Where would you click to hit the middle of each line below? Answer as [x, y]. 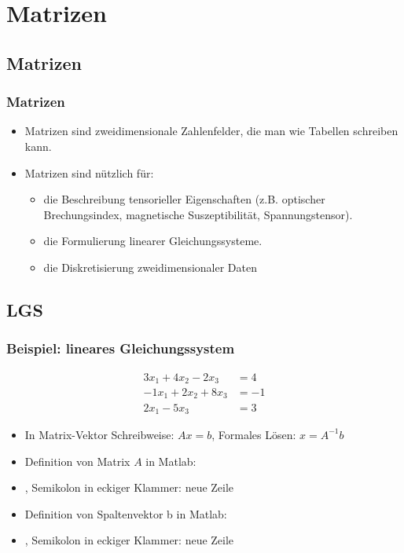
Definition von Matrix [77, 461]
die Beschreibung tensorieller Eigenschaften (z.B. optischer [184, 199]
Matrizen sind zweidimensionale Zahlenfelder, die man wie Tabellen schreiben [211, 131]
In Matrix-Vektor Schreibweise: [99, 434]
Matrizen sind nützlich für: [89, 172]
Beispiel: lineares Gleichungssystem [121, 348]
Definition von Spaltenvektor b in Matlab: [126, 513]
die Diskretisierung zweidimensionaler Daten [150, 267]
